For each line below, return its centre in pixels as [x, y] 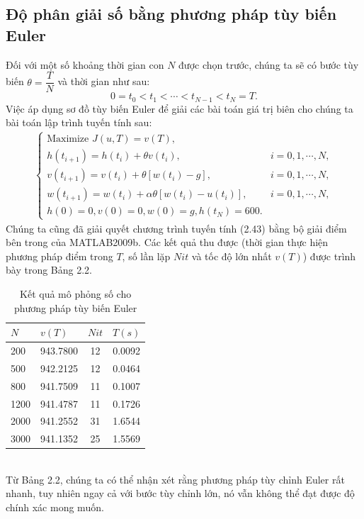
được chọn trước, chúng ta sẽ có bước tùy [269, 64]
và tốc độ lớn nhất [232, 256]
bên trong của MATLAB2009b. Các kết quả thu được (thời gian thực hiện [167, 242]
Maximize [68, 139]
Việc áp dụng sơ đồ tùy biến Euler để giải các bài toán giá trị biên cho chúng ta [180, 108]
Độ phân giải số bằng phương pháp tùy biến [171, 14]
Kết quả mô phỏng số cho [76, 293]
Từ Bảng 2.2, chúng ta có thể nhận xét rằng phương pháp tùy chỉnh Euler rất [175, 479]
